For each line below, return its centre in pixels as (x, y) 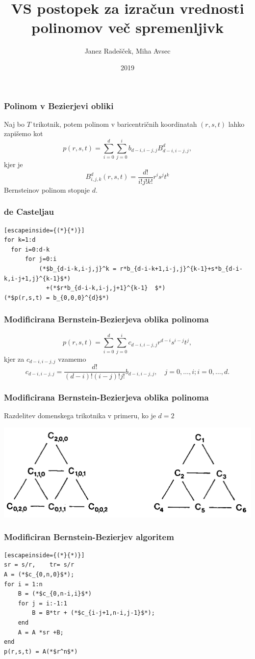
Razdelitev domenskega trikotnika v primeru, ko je (80, 415)
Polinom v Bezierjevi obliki (59, 105)
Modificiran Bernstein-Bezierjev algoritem (89, 536)
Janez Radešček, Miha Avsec (127, 51)
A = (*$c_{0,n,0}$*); (39, 575)
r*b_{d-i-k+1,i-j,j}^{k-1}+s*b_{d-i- (181, 269)
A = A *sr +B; (41, 632)
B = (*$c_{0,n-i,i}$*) (55, 594)
